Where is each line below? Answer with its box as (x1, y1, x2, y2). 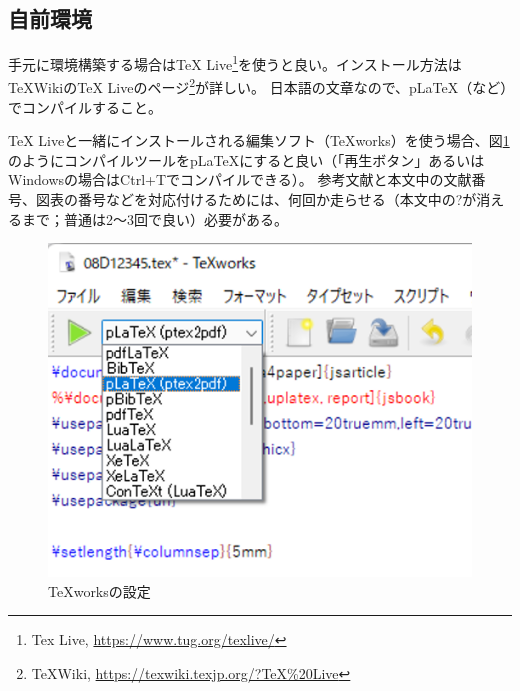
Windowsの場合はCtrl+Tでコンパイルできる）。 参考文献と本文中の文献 (8, 169, 472, 190)
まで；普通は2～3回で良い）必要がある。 (21, 208, 288, 229)
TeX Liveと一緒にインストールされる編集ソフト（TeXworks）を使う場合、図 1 (8, 130, 510, 151)
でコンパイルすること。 (8, 96, 162, 117)
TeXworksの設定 (48, 580, 151, 601)
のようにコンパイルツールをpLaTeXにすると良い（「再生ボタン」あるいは (8, 149, 485, 170)
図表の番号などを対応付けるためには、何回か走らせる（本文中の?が (35, 189, 477, 210)
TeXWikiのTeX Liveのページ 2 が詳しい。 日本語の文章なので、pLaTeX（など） (8, 74, 508, 98)
